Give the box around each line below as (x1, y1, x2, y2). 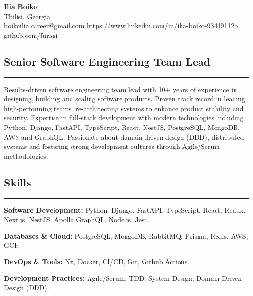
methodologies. (4, 150, 48, 161)
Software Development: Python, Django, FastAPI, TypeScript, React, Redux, (4, 204, 246, 215)
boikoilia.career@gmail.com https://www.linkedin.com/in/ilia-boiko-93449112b (4, 20, 238, 31)
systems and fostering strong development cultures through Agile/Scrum (4, 141, 220, 151)
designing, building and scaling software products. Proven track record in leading (4, 93, 245, 104)
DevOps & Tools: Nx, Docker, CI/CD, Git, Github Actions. (4, 256, 190, 266)
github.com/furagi (4, 30, 58, 40)
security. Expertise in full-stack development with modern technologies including (4, 112, 244, 123)
